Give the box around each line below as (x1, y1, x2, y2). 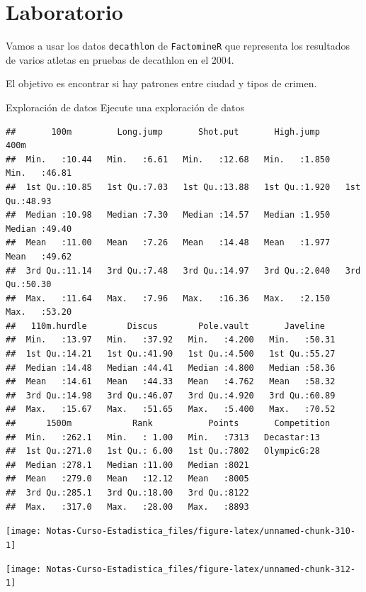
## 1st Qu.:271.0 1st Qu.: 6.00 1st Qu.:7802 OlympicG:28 (6, 446, 320, 457)
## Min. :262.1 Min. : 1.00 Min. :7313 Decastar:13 (6, 432, 320, 442)
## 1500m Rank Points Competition (6, 418, 331, 429)
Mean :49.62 (6, 251, 72, 262)
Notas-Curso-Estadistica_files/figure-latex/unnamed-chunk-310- (46, 526, 355, 537)
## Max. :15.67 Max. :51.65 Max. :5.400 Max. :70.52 (6, 404, 336, 415)
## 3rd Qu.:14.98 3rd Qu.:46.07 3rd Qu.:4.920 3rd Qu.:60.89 (6, 390, 336, 401)
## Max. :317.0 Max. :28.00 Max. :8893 (6, 501, 249, 512)
